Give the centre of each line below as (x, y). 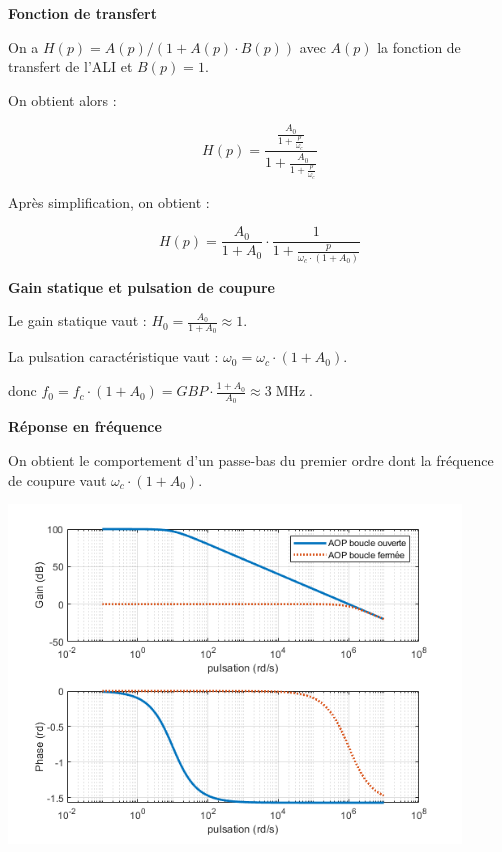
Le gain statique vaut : (77, 320)
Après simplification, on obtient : (109, 201)
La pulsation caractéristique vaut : (113, 356)
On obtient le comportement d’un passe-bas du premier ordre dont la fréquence (251, 459)
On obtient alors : (62, 99)
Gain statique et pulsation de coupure (141, 286)
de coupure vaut (57, 479)
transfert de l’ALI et (70, 66)
